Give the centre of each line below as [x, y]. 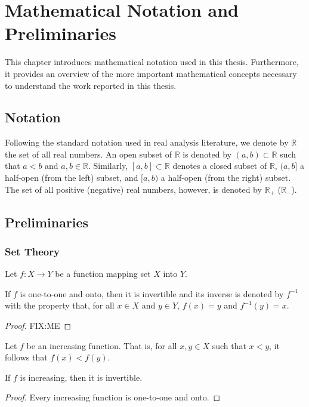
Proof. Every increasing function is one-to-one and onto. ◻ [113, 397]
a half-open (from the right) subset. [226, 178]
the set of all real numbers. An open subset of [88, 154]
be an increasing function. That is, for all [102, 345]
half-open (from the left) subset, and [72, 178]
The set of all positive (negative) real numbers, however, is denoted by [133, 189]
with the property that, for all [60, 305]
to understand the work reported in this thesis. [91, 85]
